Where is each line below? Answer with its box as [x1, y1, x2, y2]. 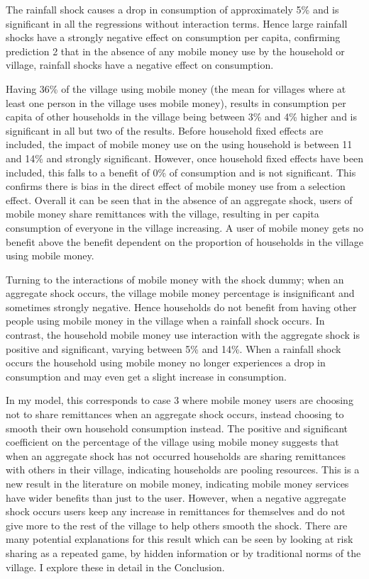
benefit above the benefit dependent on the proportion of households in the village [6, 234, 363, 249]
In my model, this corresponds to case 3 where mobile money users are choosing [6, 393, 353, 407]
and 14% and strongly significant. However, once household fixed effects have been [6, 150, 363, 165]
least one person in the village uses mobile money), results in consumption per [6, 95, 346, 110]
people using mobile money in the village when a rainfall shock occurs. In [6, 313, 325, 328]
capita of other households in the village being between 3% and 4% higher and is [6, 109, 357, 124]
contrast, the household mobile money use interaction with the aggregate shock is [6, 327, 360, 342]
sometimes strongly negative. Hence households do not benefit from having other [6, 299, 357, 314]
